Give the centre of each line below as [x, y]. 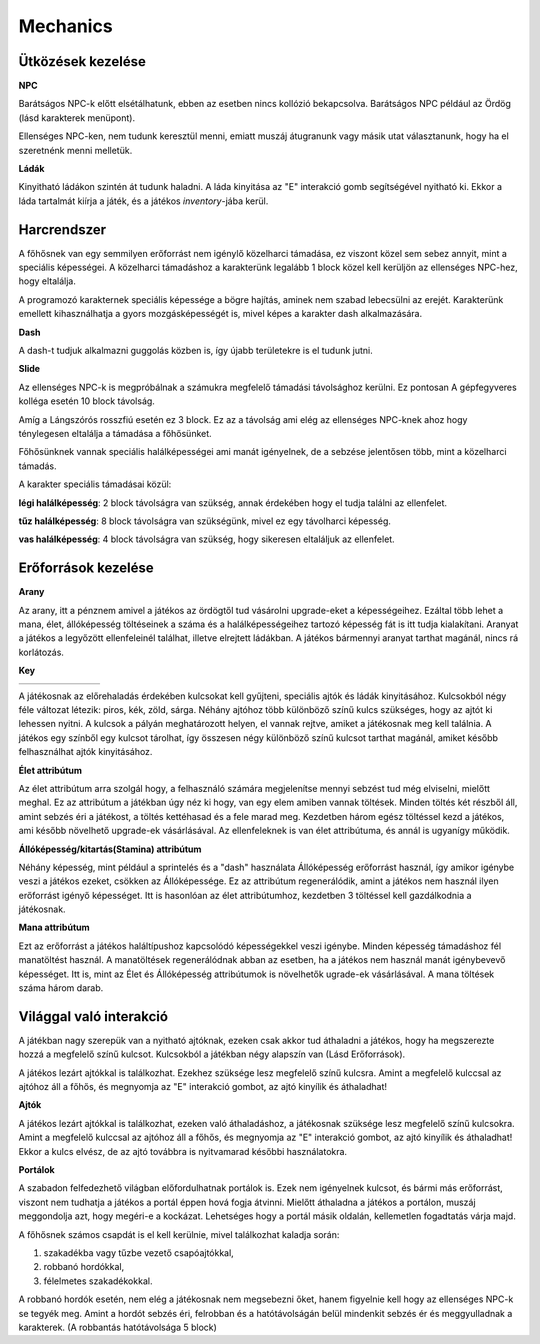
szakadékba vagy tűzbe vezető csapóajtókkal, [138, 1253]
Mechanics [66, 26]
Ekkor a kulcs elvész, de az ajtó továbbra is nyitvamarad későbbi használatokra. [183, 1151]
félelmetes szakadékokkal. [98, 1281]
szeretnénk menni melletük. [75, 150]
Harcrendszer [62, 229]
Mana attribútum [54, 927]
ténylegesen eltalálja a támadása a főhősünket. [115, 433]
